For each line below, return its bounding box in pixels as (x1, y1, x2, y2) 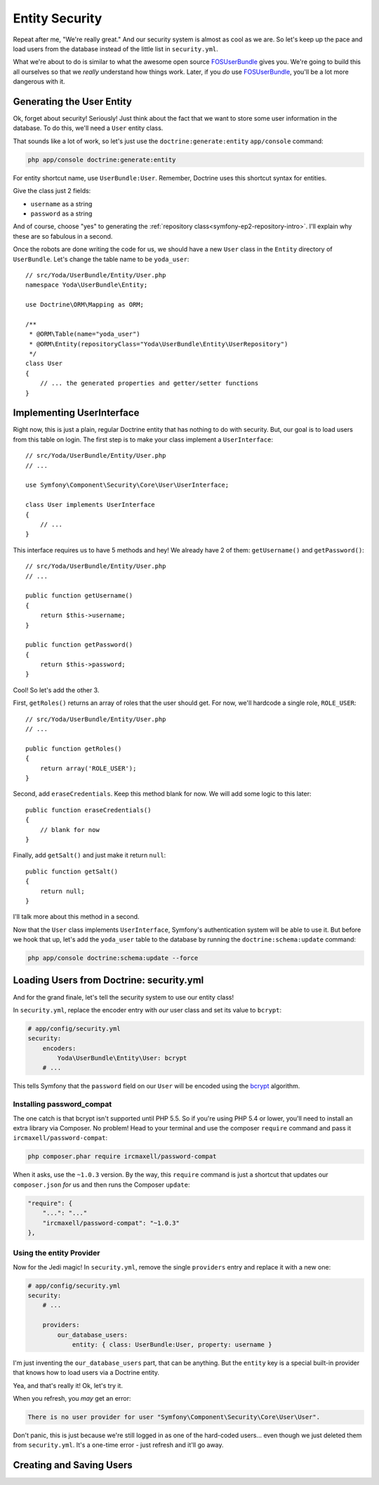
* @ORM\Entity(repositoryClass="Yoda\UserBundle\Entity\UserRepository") (29, 340, 288, 348)
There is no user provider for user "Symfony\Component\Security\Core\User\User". (27, 1413, 321, 1421)
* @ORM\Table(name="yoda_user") (29, 330, 140, 338)
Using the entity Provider (13, 1248, 100, 1258)
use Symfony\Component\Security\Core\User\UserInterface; (25, 481, 230, 489)
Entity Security (13, 11, 102, 26)
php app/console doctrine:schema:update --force (27, 954, 199, 962)
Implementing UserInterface (13, 407, 140, 419)
